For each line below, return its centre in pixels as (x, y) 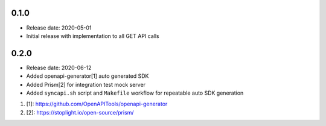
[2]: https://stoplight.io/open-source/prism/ (80, 112)
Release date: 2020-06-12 (59, 68)
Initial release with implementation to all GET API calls (93, 36)
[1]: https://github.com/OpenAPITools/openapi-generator (97, 104)
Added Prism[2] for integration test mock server (86, 84)
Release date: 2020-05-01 (59, 28)
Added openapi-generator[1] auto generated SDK (88, 76)
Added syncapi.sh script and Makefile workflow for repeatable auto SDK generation (135, 93)
